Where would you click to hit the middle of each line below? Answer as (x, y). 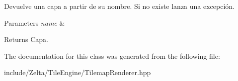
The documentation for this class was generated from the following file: (112, 56)
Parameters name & (35, 22)
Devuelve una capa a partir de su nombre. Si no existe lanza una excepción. (119, 6)
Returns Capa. (26, 39)
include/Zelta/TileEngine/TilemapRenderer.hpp (78, 72)
